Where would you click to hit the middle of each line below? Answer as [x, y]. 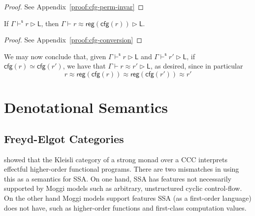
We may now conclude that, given [55, 56]
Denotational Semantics [86, 107]
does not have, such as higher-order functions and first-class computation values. [125, 207]
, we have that [84, 66]
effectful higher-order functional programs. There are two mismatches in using [122, 169]
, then [50, 23]
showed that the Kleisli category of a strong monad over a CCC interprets [116, 159]
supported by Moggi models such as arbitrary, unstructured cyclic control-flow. [123, 188]
